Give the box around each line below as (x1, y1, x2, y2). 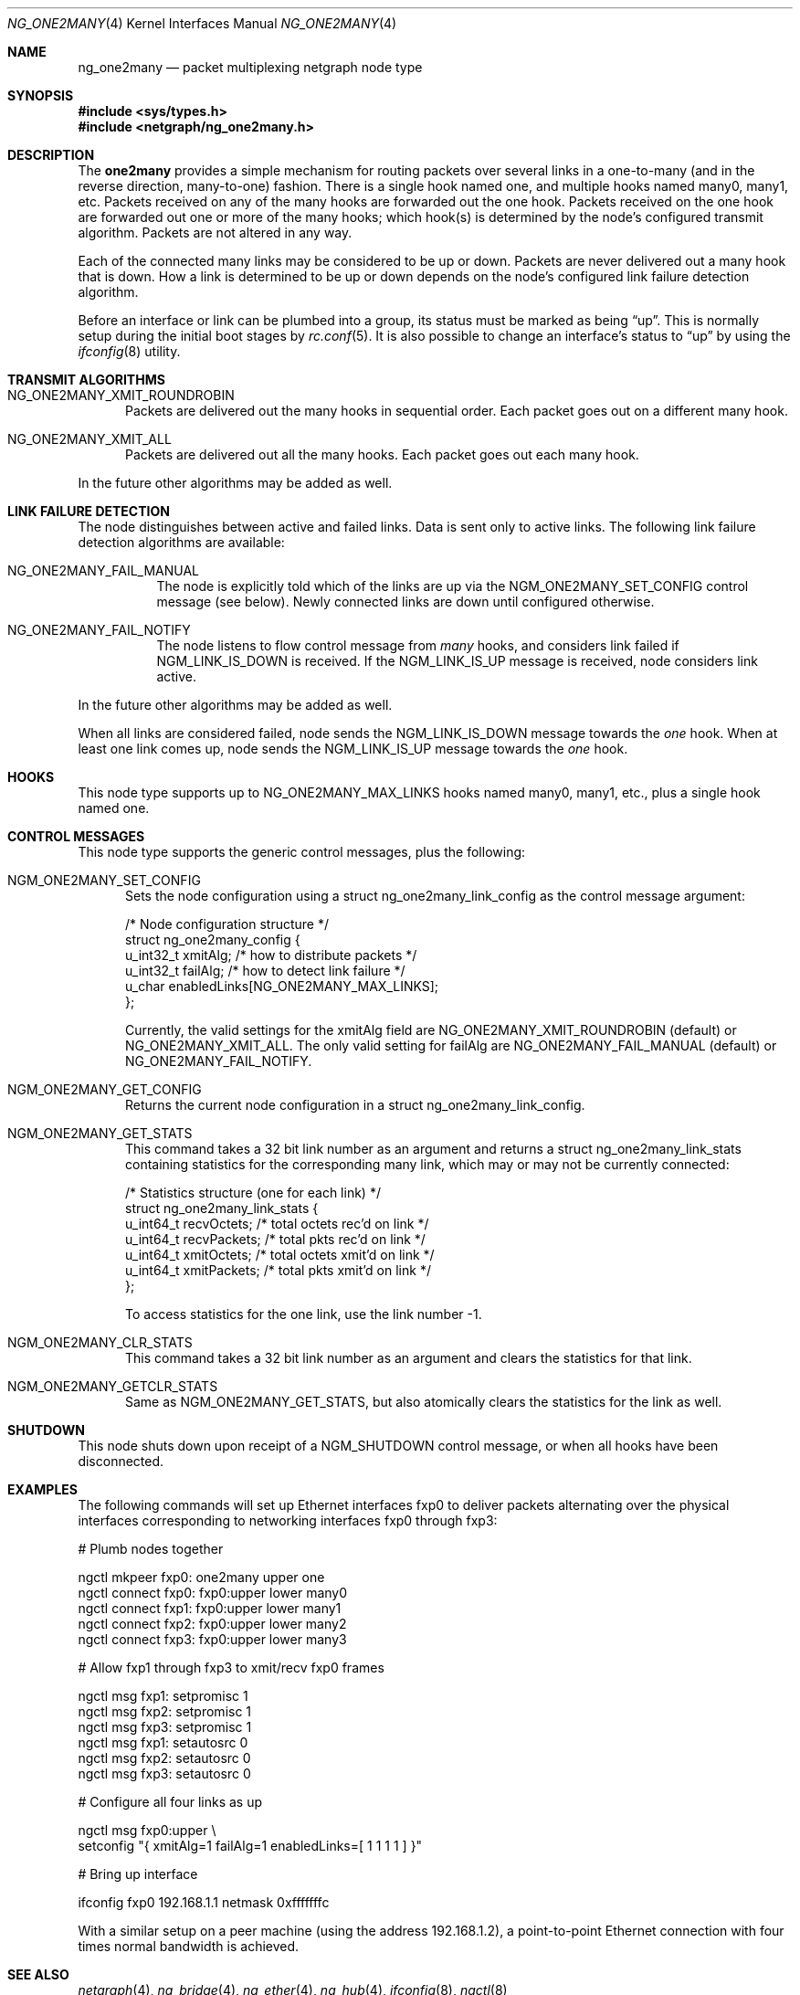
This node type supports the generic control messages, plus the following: (78, 844, 526, 860)
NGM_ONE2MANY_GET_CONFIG (7, 1082, 202, 1097)
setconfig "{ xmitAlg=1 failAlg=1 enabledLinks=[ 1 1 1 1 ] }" (78, 1838, 423, 1853)
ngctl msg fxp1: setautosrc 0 (78, 1735, 248, 1750)
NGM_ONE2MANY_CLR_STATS (7, 1335, 193, 1350)
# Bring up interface (78, 1866, 198, 1882)
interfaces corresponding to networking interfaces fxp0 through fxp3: (78, 1513, 498, 1528)
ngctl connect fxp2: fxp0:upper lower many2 (78, 1616, 347, 1631)
